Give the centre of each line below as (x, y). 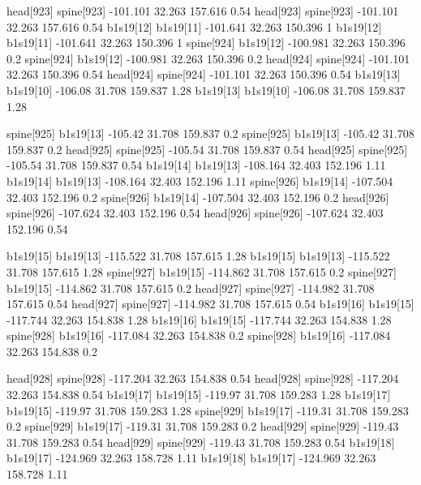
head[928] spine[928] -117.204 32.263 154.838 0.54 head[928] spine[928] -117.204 (203, 378)
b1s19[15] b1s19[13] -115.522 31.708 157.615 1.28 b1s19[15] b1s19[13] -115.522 (198, 256)
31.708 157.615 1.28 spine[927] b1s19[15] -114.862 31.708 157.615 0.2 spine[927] (202, 271)
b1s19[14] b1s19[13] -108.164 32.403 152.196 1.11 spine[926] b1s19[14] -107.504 (200, 180)
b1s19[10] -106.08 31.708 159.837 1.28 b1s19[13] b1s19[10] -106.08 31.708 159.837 (206, 90)
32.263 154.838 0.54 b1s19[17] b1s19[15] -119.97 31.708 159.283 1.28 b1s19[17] (199, 395)
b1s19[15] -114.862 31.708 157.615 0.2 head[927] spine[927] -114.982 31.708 (191, 288)
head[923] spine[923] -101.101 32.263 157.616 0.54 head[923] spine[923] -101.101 (203, 11)
